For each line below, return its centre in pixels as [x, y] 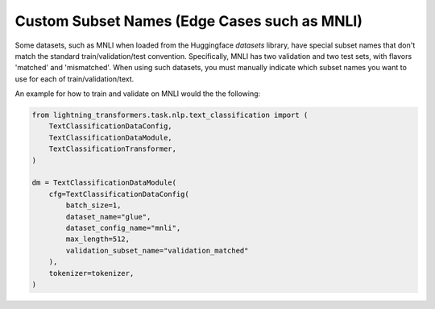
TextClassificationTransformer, [113, 149]
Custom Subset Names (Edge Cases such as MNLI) [188, 21]
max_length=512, [98, 239]
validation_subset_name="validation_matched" [157, 251]
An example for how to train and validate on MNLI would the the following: [138, 94]
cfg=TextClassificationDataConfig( [119, 194]
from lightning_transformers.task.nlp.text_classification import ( [170, 115]
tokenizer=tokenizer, [91, 273]
